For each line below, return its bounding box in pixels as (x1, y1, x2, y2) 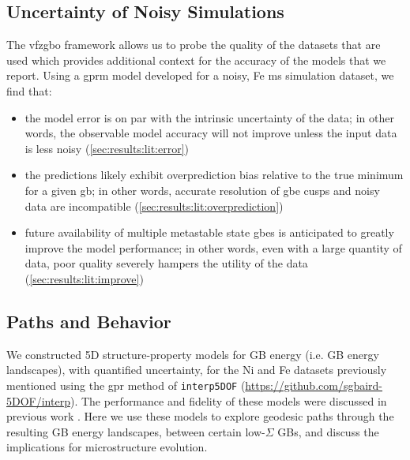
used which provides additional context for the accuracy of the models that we (6, 51, 386, 68)
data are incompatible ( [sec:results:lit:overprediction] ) (24, 197, 284, 214)
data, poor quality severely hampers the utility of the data (24, 255, 308, 271)
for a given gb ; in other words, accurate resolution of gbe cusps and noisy (24, 181, 380, 198)
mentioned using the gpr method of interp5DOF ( (6, 376, 246, 393)
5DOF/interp (6, 392, 70, 409)
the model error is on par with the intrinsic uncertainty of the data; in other (24, 109, 394, 125)
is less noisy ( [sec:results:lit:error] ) (24, 140, 190, 156)
